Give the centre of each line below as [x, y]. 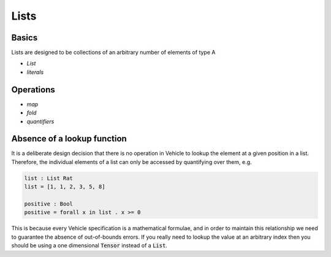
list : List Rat [49, 178]
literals [35, 72]
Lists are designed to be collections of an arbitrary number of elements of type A [113, 53]
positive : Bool [49, 204]
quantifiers [40, 121]
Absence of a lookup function [69, 139]
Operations [33, 90]
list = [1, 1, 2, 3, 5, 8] [65, 187]
